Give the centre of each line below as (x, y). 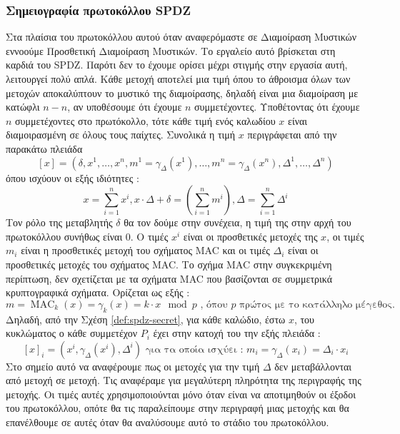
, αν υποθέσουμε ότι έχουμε (125, 107)
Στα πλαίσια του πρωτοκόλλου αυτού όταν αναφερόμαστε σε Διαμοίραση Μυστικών (181, 37)
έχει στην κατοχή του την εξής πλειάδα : (237, 333)
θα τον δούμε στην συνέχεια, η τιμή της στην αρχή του (237, 222)
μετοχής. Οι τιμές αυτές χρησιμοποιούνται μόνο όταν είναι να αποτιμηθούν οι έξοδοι (181, 394)
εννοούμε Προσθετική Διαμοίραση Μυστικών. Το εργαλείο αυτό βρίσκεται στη (171, 50)
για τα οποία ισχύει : (194, 349)
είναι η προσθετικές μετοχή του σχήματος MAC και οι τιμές (145, 250)
